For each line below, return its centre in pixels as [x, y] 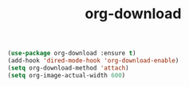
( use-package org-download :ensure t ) [72, 53]
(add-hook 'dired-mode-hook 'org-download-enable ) [93, 61]
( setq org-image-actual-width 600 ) [67, 75]
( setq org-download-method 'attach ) [68, 68]
